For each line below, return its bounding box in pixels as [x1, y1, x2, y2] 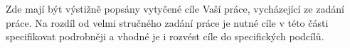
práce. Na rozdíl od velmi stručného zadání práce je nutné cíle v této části [6, 15, 329, 30]
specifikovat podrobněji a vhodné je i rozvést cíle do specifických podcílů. [6, 29, 324, 44]
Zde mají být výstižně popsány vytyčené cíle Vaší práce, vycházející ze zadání [6, 1, 344, 16]
